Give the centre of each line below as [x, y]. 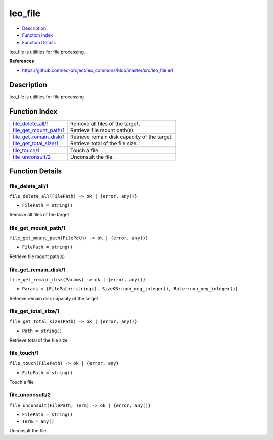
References [22, 61]
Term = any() [38, 421]
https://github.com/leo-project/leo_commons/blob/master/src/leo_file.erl [98, 70]
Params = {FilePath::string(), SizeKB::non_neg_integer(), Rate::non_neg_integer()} [130, 289]
